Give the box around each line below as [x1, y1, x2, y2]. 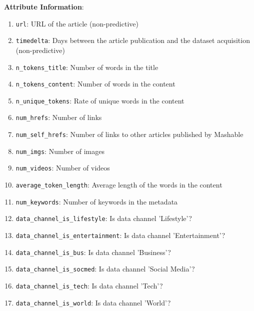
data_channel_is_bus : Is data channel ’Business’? [15, 246, 171, 257]
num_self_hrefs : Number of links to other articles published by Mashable [15, 129, 243, 139]
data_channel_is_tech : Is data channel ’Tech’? [15, 280, 163, 291]
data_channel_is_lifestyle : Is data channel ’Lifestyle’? [15, 213, 192, 223]
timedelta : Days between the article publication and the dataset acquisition [15, 35, 250, 45]
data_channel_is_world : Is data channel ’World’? [15, 297, 171, 307]
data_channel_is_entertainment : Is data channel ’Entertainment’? [15, 230, 225, 240]
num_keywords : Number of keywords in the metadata [15, 196, 178, 206]
